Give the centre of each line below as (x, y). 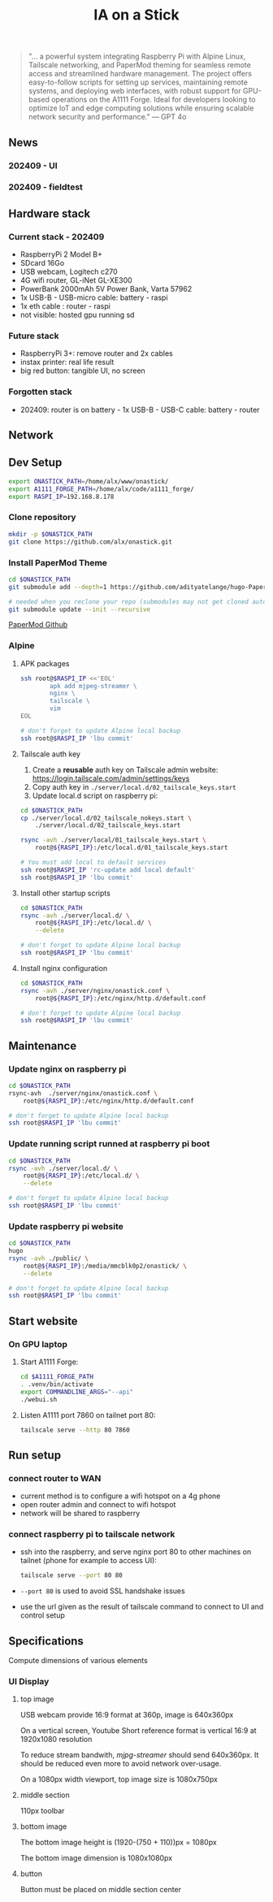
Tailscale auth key (50, 754)
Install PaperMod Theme (58, 562)
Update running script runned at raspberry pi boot (109, 1144)
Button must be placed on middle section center (100, 1890)
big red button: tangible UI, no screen (83, 370)
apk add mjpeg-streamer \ (93, 686)
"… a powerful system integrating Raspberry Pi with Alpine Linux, (137, 56)
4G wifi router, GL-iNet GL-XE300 (76, 280)
